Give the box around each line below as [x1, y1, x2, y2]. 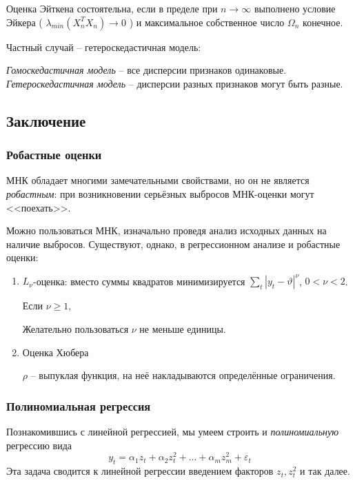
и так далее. [300, 464, 350, 478]
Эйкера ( [6, 14, 43, 29]
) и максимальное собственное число [129, 14, 285, 29]
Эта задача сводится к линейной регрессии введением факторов [6, 464, 274, 478]
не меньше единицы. [139, 322, 226, 336]
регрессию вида [6, 438, 72, 452]
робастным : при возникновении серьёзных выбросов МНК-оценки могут [6, 186, 314, 201]
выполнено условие [254, 1, 336, 15]
